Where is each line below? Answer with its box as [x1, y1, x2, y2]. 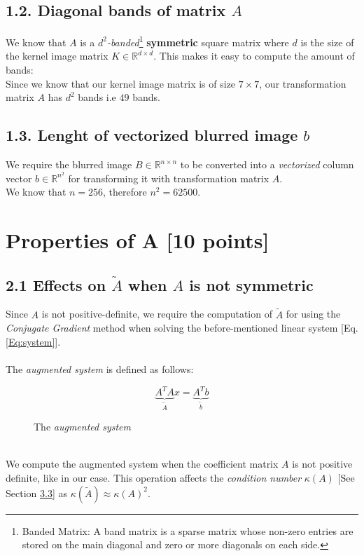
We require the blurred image [6, 157, 132, 172]
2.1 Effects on [6, 273, 106, 295]
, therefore [103, 184, 147, 199]
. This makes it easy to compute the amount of [153, 48, 355, 63]
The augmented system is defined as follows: [6, 362, 194, 377]
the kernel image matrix [6, 48, 108, 63]
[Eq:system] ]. [6, 334, 61, 348]
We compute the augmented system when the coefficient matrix [6, 456, 279, 471]
